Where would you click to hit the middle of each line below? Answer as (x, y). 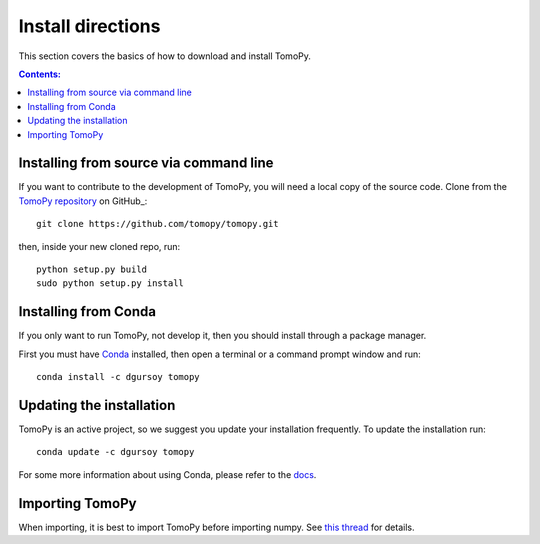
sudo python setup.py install (110, 283)
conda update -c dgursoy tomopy (115, 452)
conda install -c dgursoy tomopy (118, 377)
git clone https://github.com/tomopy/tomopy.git (157, 224)
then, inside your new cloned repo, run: (99, 246)
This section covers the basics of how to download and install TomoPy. (165, 56)
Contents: (40, 74)
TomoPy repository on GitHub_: (83, 201)
